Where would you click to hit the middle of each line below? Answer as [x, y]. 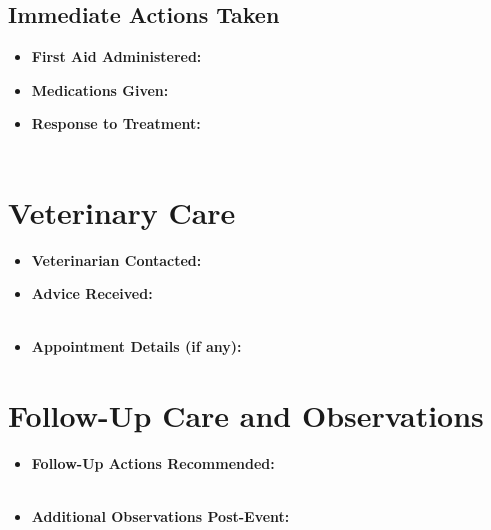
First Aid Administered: [116, 56]
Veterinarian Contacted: [116, 259]
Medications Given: [100, 89]
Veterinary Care [122, 211]
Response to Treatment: [116, 123]
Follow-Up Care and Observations [246, 415]
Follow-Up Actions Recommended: [153, 463]
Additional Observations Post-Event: [160, 516]
